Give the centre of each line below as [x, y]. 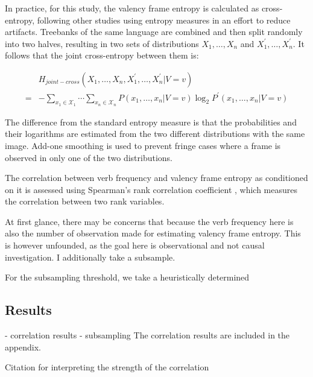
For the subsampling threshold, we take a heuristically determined [127, 277]
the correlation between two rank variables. [85, 201]
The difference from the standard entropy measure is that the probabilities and [151, 122]
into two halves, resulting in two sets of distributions [102, 43]
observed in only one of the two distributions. [89, 157]
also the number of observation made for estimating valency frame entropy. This [153, 233]
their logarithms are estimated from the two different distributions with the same [155, 134]
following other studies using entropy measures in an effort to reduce [164, 20]
